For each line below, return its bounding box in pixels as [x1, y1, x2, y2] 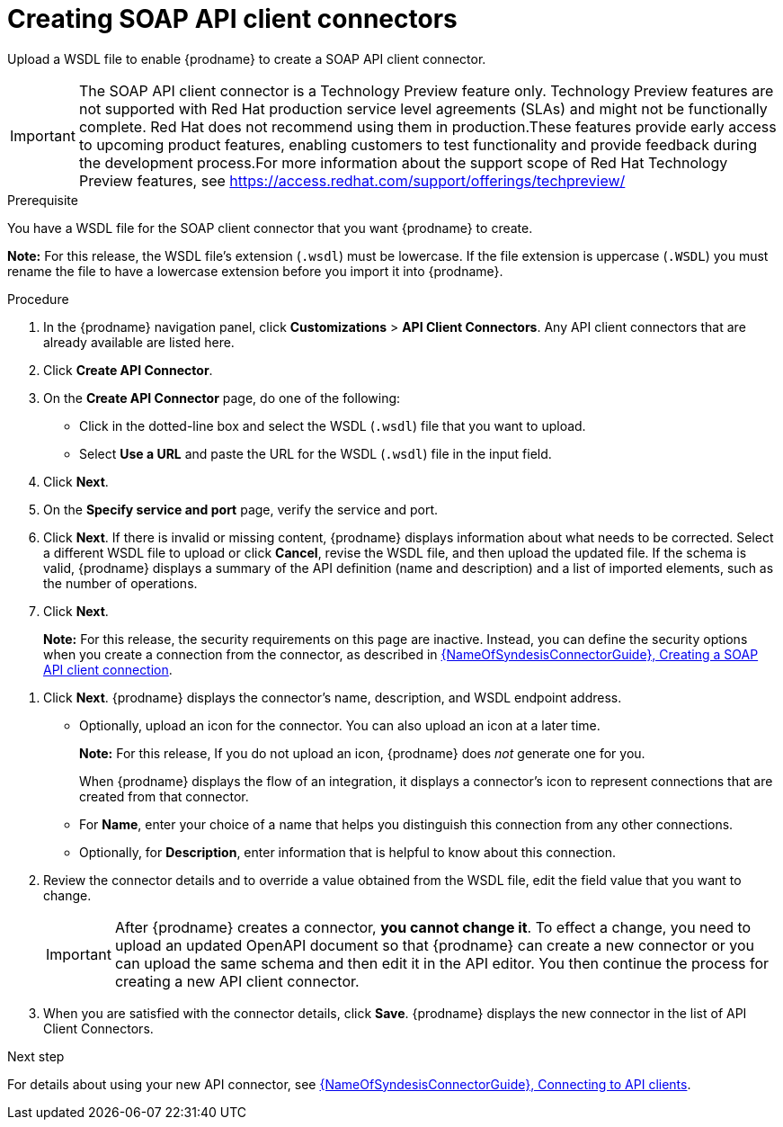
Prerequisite [7, 192, 78, 208]
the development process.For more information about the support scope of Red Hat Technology [78, 153, 728, 172]
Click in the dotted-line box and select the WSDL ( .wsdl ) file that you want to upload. [79, 417, 586, 434]
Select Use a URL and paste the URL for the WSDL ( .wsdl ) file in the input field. [79, 445, 552, 461]
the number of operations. [43, 575, 198, 591]
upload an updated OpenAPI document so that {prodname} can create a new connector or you [114, 935, 755, 954]
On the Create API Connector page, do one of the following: [43, 389, 401, 406]
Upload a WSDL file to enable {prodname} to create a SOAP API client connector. [7, 50, 486, 67]
